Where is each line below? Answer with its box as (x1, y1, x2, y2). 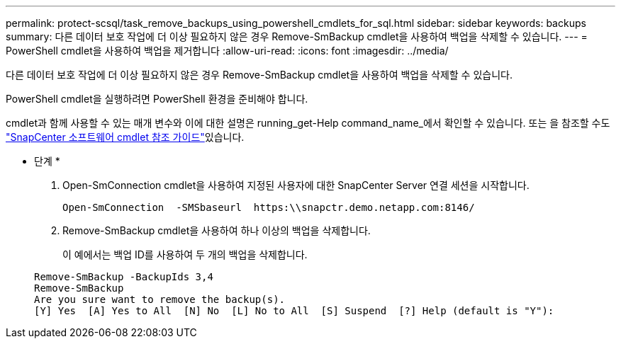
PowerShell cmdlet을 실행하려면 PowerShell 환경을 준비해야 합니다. (6, 93, 308, 105)
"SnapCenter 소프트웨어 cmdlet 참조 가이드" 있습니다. (6, 131, 245, 143)
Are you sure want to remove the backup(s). (34, 294, 286, 305)
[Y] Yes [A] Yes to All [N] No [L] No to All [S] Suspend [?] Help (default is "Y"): (34, 305, 554, 316)
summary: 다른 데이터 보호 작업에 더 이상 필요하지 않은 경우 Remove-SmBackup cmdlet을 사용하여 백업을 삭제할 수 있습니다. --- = (6, 30, 588, 42)
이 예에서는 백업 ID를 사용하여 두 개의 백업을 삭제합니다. (62, 248, 308, 260)
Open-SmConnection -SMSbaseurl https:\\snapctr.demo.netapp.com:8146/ (62, 202, 475, 213)
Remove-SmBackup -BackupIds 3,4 (34, 271, 213, 282)
